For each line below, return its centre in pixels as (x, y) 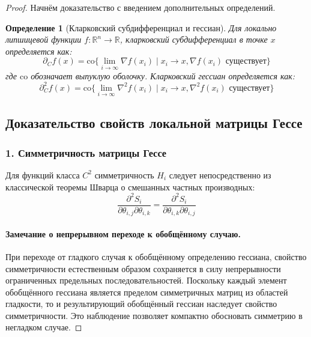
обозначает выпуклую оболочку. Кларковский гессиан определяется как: (163, 75)
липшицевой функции (44, 39)
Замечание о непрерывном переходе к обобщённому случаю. (123, 233)
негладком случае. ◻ (44, 327)
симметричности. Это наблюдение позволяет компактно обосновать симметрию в (154, 315)
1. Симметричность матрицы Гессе (86, 152)
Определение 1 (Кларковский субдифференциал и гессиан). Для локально (141, 27)
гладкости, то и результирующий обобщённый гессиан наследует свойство (141, 304)
